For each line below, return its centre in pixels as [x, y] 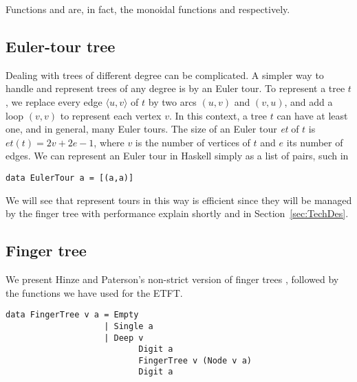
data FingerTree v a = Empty [72, 315]
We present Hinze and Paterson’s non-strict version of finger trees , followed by [172, 279]
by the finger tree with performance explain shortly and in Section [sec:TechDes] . [177, 213]
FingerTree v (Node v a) [195, 360]
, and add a [309, 101]
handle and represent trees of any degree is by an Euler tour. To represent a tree [175, 88]
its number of [315, 142]
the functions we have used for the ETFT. [94, 292]
